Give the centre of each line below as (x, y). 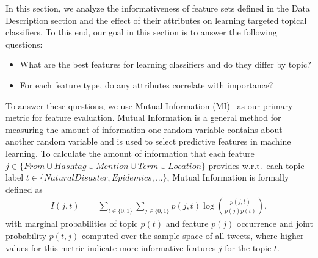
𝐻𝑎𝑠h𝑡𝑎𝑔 (70, 166)
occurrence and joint (275, 224)
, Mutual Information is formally (228, 177)
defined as (24, 189)
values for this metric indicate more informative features (111, 247)
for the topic (248, 247)
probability (26, 235)
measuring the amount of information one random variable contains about (144, 129)
